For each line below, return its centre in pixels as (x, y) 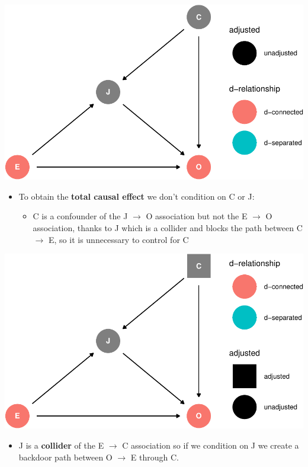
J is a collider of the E (61, 445)
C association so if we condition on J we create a (211, 445)
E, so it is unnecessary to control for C (118, 239)
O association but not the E (197, 216)
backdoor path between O (65, 457)
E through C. (155, 457)
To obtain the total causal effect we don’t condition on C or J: (137, 196)
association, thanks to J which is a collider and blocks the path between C (168, 228)
